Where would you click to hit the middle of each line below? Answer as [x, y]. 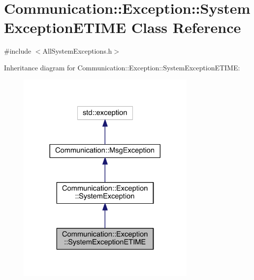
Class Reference [186, 27]
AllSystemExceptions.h [77, 51]
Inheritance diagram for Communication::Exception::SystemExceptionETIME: [122, 67]
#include [18, 51]
